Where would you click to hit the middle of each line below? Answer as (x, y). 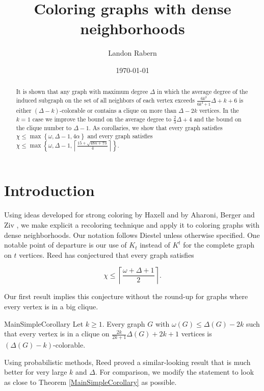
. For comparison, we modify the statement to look (175, 372)
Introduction (49, 190)
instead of (155, 245)
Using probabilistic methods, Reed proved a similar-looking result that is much (127, 362)
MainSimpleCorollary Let (44, 323)
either (24, 110)
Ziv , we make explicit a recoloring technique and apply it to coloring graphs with (132, 224)
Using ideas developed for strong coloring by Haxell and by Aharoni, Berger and (129, 215)
